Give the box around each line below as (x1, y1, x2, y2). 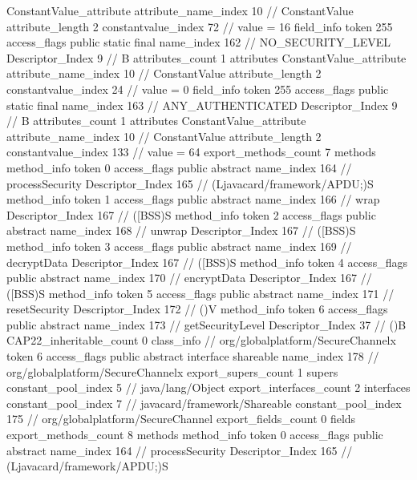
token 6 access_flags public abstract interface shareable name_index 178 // (6, 348, 379, 365)
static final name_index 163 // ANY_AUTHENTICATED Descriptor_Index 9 (6, 96, 398, 113)
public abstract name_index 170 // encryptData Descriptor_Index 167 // (6, 269, 372, 286)
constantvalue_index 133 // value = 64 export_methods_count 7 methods (6, 143, 376, 160)
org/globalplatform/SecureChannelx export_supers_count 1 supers (6, 363, 338, 380)
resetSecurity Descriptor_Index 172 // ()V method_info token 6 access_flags (6, 301, 388, 317)
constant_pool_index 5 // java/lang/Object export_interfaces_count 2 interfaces (6, 379, 411, 396)
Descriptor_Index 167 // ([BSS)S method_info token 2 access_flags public (6, 206, 376, 223)
